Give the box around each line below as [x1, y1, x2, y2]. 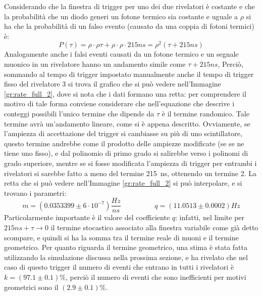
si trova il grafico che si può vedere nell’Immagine [68, 78, 221, 89]
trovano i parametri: [4, 187, 67, 198]
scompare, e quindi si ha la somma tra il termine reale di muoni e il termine [4, 232, 239, 242]
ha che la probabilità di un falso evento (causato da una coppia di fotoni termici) [4, 21, 254, 31]
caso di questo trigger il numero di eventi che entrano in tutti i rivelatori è [4, 262, 234, 272]
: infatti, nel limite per [175, 212, 245, 223]
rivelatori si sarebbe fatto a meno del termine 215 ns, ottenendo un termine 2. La [4, 167, 256, 178]
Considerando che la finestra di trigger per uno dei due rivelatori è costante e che [4, 1, 255, 11]
